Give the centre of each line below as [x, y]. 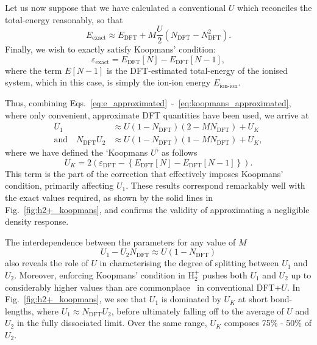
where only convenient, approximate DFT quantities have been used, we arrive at [157, 114]
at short [253, 299]
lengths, [20, 310]
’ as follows [177, 152]
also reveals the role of [47, 263]
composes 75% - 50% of [268, 323]
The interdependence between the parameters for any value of [120, 241]
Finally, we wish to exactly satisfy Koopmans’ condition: [110, 49]
